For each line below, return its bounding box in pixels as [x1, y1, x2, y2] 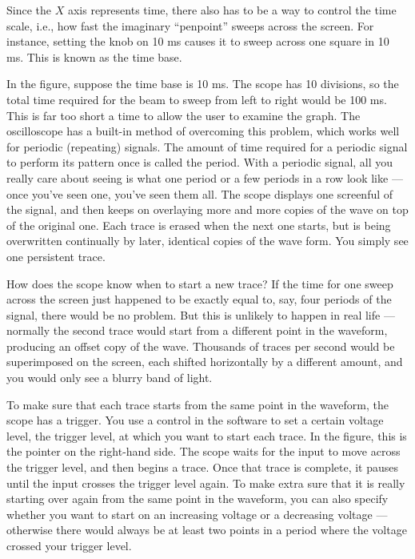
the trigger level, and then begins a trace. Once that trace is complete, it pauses [6, 459, 399, 476]
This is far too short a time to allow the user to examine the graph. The [6, 107, 361, 123]
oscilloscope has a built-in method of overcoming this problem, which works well [6, 123, 400, 139]
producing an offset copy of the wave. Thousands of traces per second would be [6, 337, 395, 354]
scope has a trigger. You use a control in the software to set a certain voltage [6, 412, 384, 428]
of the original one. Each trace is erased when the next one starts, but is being [6, 216, 391, 233]
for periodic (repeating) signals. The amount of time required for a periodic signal [6, 138, 408, 155]
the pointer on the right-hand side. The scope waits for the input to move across [6, 443, 401, 460]
